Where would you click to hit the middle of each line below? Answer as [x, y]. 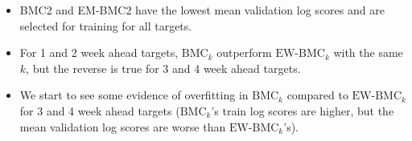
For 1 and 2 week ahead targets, [99, 52]
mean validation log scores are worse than [123, 126]
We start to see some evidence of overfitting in [134, 95]
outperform [244, 52]
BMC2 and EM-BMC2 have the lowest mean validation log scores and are [202, 10]
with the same [368, 52]
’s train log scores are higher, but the [303, 110]
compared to [317, 95]
